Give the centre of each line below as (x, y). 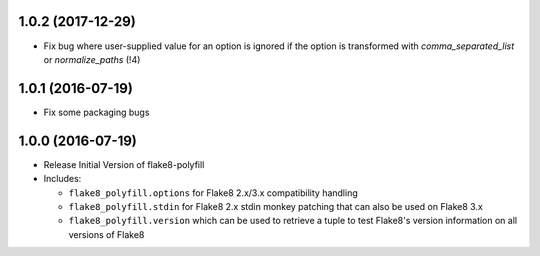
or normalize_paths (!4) (92, 59)
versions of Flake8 (106, 234)
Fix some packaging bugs (96, 112)
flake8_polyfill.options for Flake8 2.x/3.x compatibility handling (213, 192)
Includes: (62, 179)
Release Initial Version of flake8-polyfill (124, 164)
